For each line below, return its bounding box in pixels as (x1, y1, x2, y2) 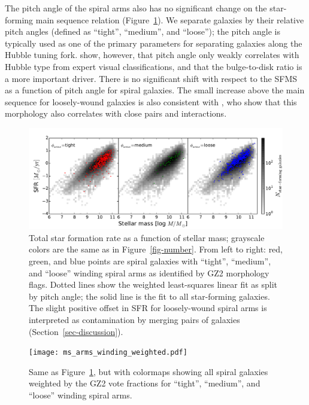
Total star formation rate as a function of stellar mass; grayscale (29, 231, 265, 243)
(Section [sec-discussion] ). (29, 325, 123, 337)
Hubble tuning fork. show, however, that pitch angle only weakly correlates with (5, 48, 299, 61)
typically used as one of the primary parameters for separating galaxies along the (5, 36, 302, 49)
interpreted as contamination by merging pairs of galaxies (29, 313, 240, 326)
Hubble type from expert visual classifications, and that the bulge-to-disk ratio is (5, 60, 302, 72)
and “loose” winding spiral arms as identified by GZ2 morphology (29, 266, 269, 279)
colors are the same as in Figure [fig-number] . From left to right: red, (29, 243, 283, 255)
